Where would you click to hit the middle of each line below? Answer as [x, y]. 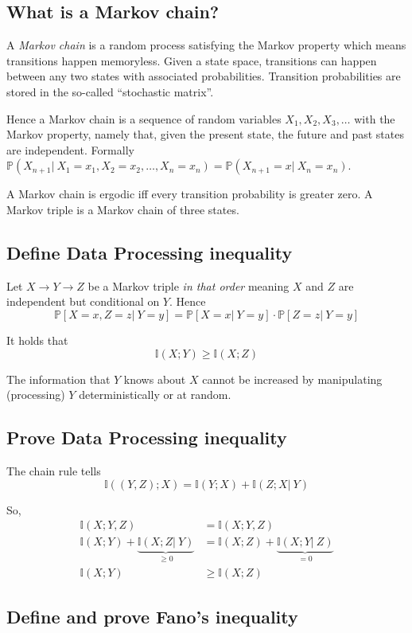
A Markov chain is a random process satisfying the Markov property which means [206, 45]
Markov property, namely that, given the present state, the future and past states [205, 134]
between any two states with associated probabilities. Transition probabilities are [204, 76]
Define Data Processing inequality [150, 252]
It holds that [37, 340]
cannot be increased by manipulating [292, 379]
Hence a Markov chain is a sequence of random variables [144, 118]
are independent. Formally [70, 149]
